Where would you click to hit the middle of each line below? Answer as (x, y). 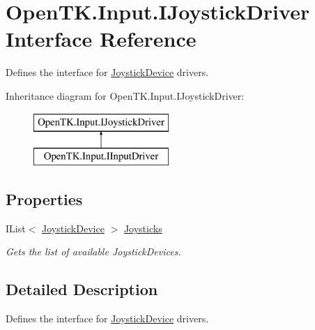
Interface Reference (101, 39)
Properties (44, 199)
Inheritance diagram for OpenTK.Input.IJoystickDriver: (125, 95)
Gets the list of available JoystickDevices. (93, 252)
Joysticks (143, 228)
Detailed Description (82, 289)
